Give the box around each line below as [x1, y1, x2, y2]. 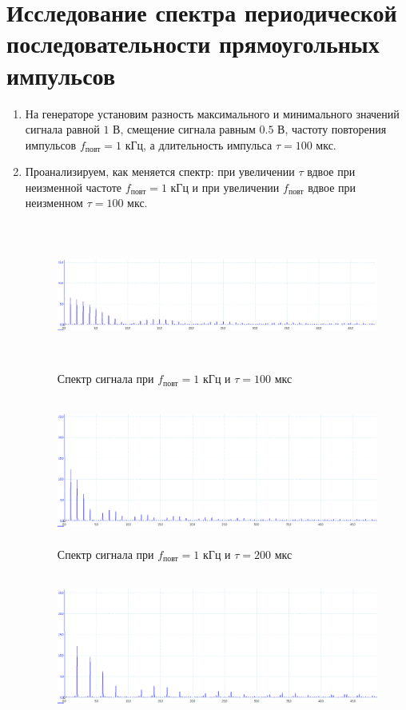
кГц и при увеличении [170, 178, 280, 195]
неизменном [25, 194, 83, 211]
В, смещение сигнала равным [113, 121, 256, 138]
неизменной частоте [25, 178, 122, 195]
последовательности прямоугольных [6, 27, 380, 60]
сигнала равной [25, 121, 100, 138]
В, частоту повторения [277, 121, 387, 138]
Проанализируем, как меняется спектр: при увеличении [25, 163, 295, 180]
